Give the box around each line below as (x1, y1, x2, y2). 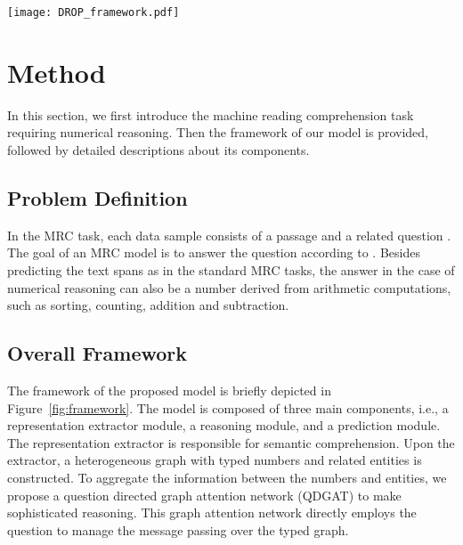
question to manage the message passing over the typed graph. (7, 520, 349, 539)
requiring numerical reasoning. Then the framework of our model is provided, (7, 123, 429, 142)
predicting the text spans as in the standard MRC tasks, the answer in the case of (7, 260, 455, 279)
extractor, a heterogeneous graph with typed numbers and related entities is (7, 451, 422, 469)
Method (7, 53, 106, 90)
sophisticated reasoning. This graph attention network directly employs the (7, 503, 417, 522)
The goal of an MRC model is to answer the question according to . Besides (7, 243, 420, 262)
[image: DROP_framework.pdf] (7, 6, 180, 19)
